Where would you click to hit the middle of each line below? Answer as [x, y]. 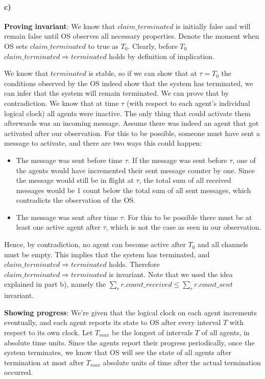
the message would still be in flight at [75, 180]
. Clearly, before [153, 46]
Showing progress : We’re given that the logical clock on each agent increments [131, 312]
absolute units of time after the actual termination [182, 362]
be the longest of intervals [152, 332]
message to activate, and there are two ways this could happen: [103, 143]
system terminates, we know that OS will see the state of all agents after [118, 352]
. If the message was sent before [177, 160]
